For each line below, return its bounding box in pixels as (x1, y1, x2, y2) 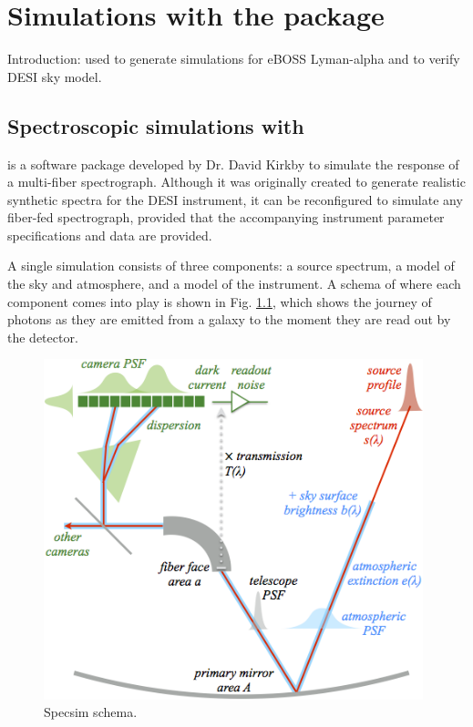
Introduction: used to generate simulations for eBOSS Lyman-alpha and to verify (7, 49, 460, 68)
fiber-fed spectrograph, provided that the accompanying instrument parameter (7, 208, 445, 227)
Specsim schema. (44, 702, 138, 722)
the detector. (7, 327, 78, 346)
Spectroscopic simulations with (7, 111, 304, 139)
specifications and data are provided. (7, 225, 212, 244)
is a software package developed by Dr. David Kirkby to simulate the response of (7, 154, 459, 173)
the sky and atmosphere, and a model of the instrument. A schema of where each (7, 274, 461, 293)
